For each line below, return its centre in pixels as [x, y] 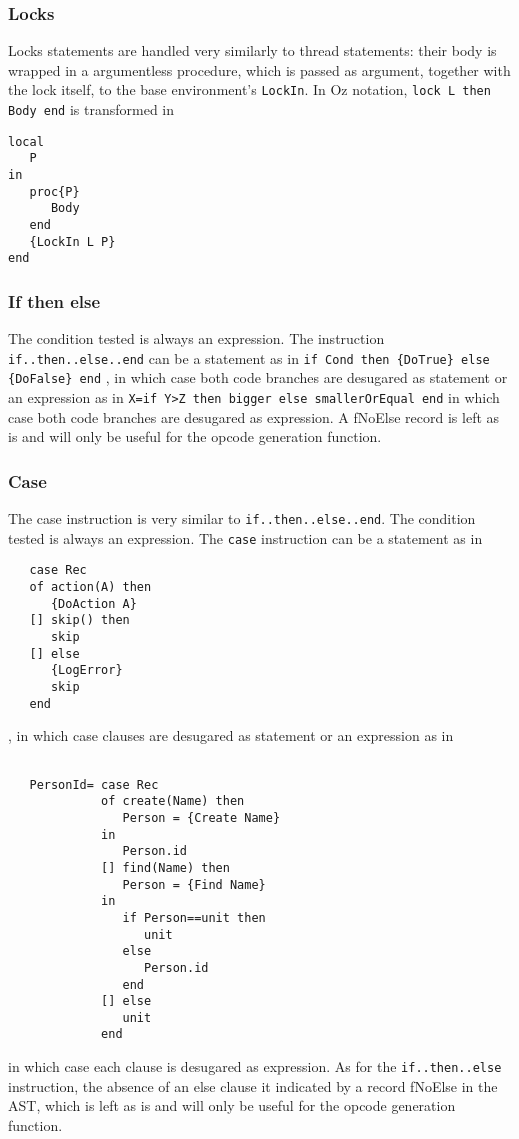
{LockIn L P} [72, 241]
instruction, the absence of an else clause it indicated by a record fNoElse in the [253, 1085]
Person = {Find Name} [194, 884]
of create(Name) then [173, 801]
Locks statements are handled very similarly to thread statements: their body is [252, 50]
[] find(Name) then [165, 867]
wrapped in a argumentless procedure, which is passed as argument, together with [259, 69]
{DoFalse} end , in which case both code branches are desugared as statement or [258, 377]
